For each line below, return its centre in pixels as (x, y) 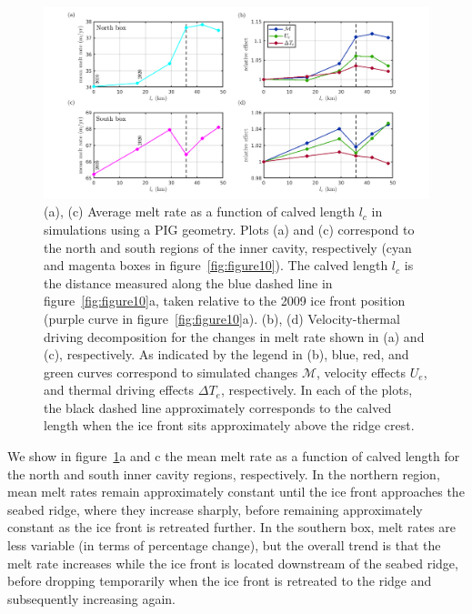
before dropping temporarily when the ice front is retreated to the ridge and (220, 581)
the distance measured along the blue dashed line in (188, 282)
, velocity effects (362, 372)
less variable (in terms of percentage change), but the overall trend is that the (224, 545)
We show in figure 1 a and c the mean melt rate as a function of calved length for (234, 456)
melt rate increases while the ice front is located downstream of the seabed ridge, (233, 563)
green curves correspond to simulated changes (171, 372)
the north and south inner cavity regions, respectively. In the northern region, (224, 473)
